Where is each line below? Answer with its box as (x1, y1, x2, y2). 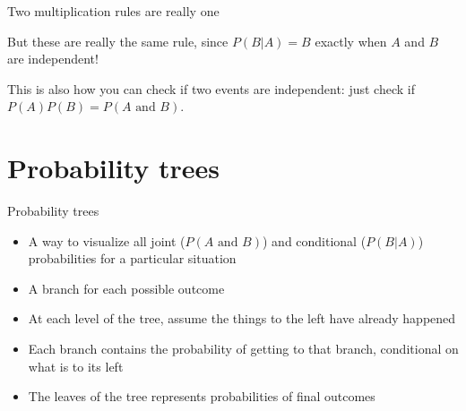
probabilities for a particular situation (28, 249, 237, 268)
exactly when (315, 31, 387, 50)
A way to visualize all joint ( (28, 231, 186, 250)
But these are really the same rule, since (7, 31, 229, 50)
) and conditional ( (262, 231, 367, 250)
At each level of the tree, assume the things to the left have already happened (28, 309, 456, 328)
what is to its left (28, 356, 124, 375)
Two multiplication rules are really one (7, 2, 220, 20)
